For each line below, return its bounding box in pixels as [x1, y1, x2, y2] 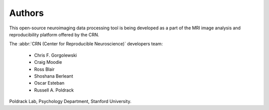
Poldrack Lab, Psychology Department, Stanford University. [9, 99, 132, 105]
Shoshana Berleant [34, 73, 73, 79]
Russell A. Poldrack [34, 87, 74, 93]
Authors [9, 7, 44, 18]
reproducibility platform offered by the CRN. [9, 31, 100, 37]
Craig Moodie [34, 59, 62, 65]
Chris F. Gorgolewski [34, 52, 77, 58]
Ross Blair [34, 66, 55, 72]
